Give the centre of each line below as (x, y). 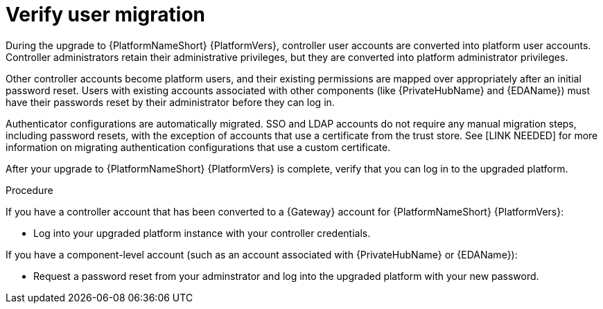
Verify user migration (105, 15)
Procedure (29, 190)
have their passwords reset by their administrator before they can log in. (170, 102)
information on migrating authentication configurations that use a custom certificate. (198, 147)
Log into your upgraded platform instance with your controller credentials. (202, 233)
